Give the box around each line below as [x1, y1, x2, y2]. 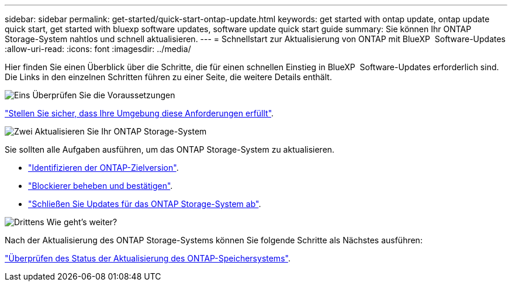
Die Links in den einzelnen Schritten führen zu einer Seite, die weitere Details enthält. [5, 72, 332, 82]
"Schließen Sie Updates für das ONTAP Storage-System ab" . [28, 199, 261, 209]
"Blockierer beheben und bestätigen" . [28, 181, 173, 191]
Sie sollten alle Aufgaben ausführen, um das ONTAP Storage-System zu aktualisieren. [5, 144, 335, 154]
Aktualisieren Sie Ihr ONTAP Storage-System [34, 126, 207, 136]
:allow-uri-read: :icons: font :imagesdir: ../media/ [5, 44, 191, 54]
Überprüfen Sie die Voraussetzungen [32, 90, 175, 100]
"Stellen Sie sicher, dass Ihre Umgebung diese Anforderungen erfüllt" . [5, 108, 274, 118]
